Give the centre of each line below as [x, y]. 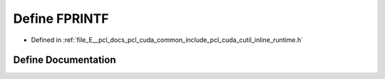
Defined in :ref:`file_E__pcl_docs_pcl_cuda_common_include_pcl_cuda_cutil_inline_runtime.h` [167, 40]
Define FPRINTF [61, 19]
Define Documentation [65, 60]
